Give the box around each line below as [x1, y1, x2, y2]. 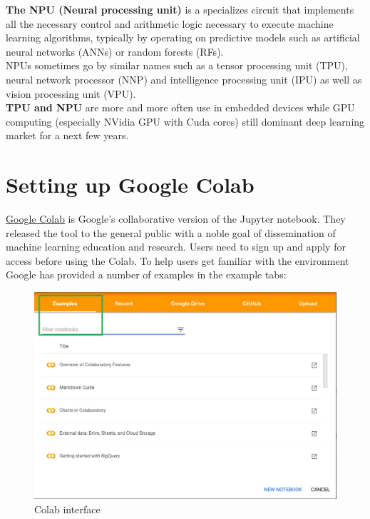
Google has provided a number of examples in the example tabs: [6, 267, 287, 282]
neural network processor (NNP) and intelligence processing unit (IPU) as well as [6, 71, 362, 86]
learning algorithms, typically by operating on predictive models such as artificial [6, 30, 360, 45]
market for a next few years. [6, 128, 129, 143]
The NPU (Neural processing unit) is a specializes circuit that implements [6, 2, 354, 16]
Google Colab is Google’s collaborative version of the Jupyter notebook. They [6, 211, 346, 226]
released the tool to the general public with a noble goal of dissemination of [6, 225, 336, 240]
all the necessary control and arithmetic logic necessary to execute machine [6, 16, 334, 31]
